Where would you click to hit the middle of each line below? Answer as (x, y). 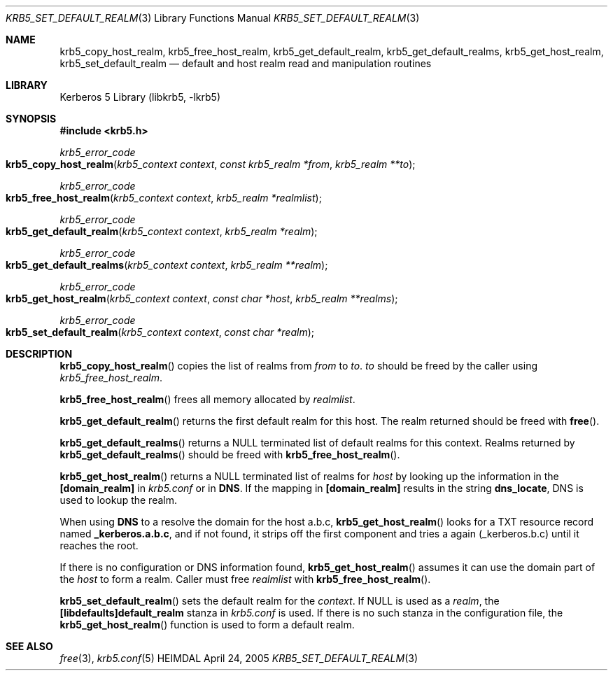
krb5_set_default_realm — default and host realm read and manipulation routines (246, 63)
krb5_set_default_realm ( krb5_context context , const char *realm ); (160, 332)
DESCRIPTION (39, 354)
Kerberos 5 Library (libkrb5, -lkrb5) (140, 97)
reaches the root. (99, 545)
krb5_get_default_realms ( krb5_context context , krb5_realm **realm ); (167, 265)
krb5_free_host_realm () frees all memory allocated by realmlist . (207, 399)
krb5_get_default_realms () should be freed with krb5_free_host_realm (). (230, 455)
